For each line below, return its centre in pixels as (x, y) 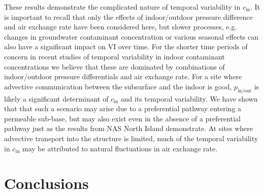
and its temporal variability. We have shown (189, 98)
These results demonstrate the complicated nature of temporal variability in (122, 7)
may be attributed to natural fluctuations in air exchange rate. (120, 148)
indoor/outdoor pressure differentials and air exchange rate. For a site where (123, 76)
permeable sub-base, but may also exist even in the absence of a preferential (122, 118)
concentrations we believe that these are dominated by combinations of (114, 66)
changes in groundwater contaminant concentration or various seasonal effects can (131, 36)
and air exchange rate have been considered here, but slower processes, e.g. (121, 27)
